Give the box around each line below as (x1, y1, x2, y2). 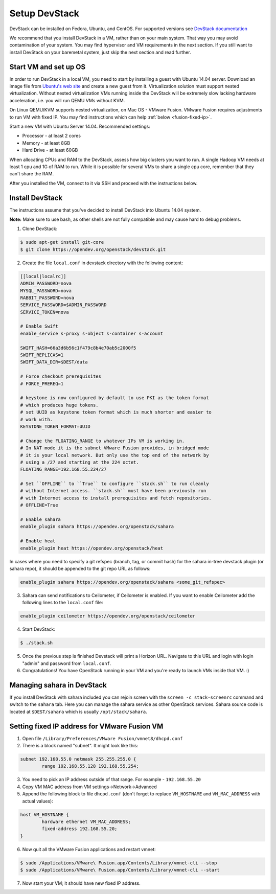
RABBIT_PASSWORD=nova (20, 294, 75, 301)
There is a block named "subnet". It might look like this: (22, 743, 139, 749)
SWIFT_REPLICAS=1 (20, 352, 64, 358)
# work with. (20, 417, 53, 422)
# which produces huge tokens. (20, 402, 99, 408)
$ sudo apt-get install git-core (20, 239, 104, 245)
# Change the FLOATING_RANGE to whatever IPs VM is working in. (20, 438, 185, 444)
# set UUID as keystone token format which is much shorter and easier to (20, 409, 212, 415)
